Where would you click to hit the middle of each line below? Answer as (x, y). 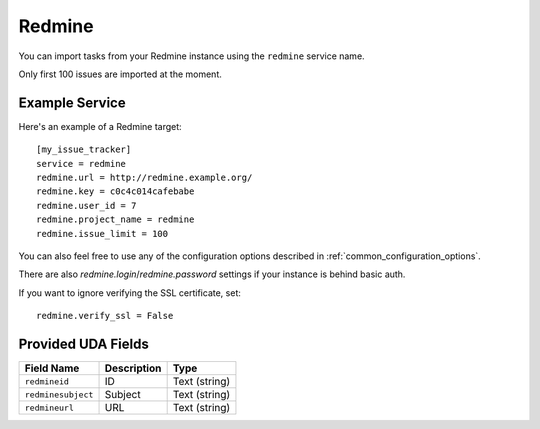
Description (133, 368)
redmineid (47, 381)
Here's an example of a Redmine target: (100, 126)
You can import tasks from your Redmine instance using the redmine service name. (191, 56)
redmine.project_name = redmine (115, 219)
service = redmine (81, 163)
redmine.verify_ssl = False (105, 316)
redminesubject (59, 394)
